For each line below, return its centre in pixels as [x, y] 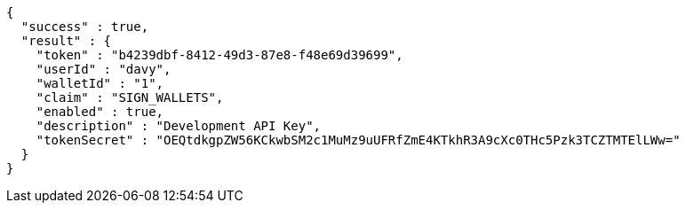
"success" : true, [85, 27]
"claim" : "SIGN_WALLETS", [130, 97]
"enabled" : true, [100, 112]
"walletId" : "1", [100, 83]
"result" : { [66, 41]
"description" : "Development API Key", [179, 126]
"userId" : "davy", [104, 69]
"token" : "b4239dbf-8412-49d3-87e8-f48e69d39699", [219, 55]
